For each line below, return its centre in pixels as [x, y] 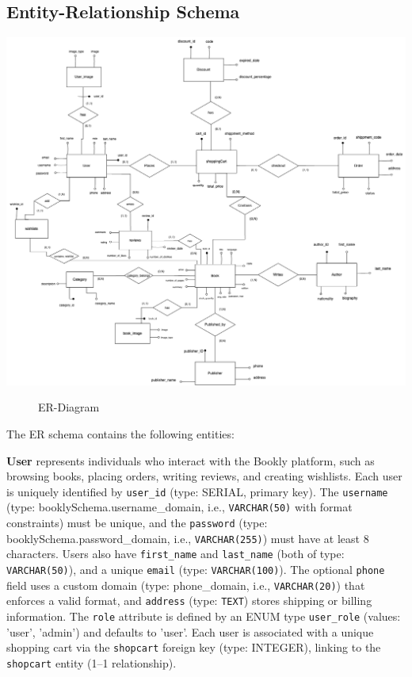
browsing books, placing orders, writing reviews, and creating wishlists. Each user [204, 476]
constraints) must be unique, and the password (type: [137, 523]
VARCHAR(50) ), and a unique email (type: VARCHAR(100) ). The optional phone [196, 569]
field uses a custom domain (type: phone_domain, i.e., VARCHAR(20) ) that [186, 585]
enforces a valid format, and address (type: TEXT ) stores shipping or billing [189, 601]
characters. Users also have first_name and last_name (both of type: [175, 554]
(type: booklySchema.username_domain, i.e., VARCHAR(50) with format [179, 507]
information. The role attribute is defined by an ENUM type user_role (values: [204, 616]
